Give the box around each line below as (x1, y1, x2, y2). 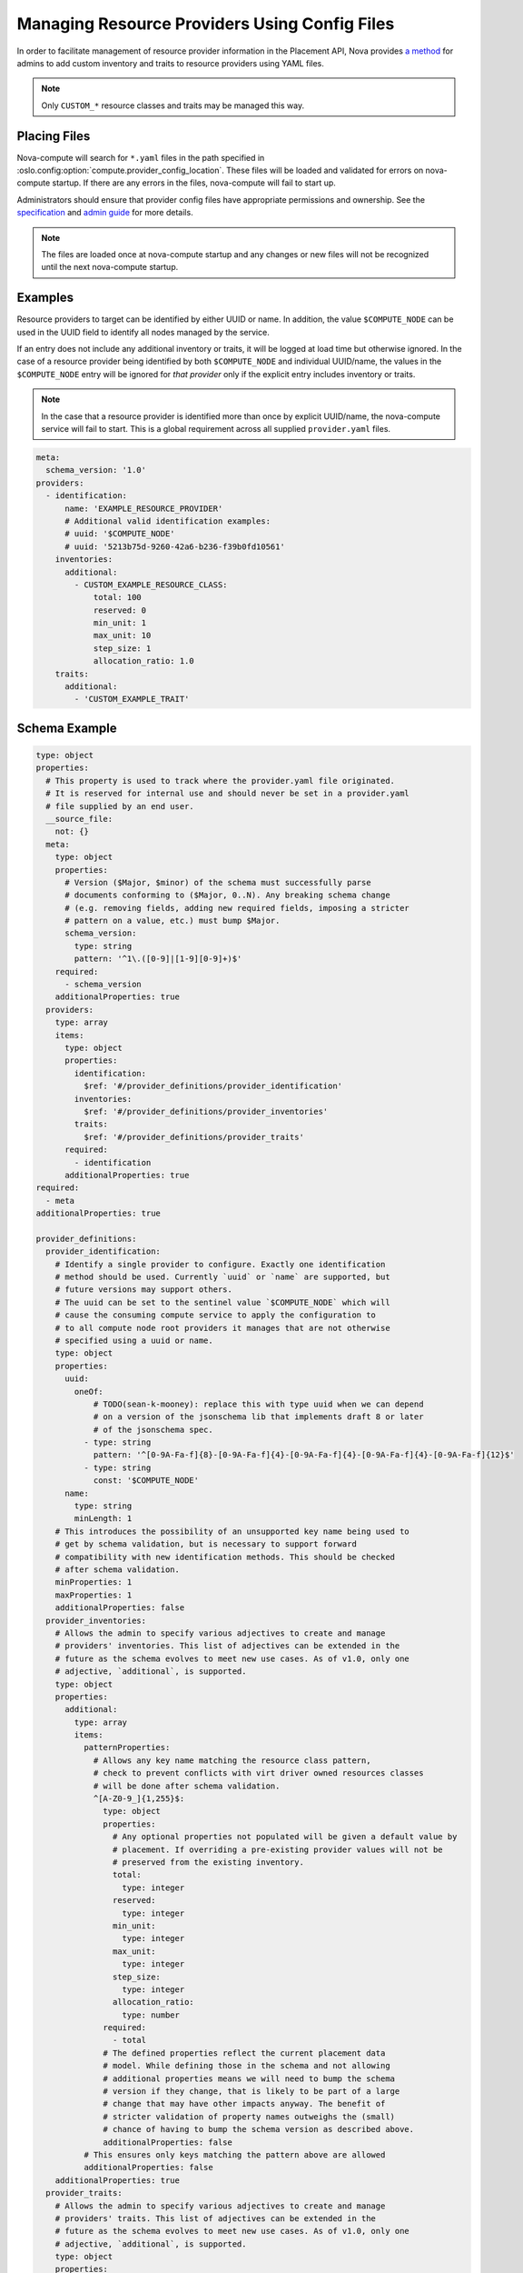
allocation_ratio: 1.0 (93, 656, 194, 666)
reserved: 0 (93, 605, 147, 616)
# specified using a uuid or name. (54, 1335, 213, 1346)
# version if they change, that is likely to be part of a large (103, 2087, 400, 2097)
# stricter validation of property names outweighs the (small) (103, 2111, 395, 2122)
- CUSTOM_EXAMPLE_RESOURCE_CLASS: (74, 579, 228, 590)
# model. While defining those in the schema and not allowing (103, 2060, 390, 2071)
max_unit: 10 (93, 630, 152, 641)
